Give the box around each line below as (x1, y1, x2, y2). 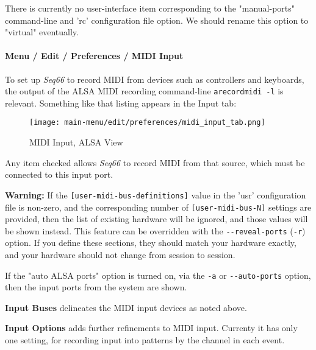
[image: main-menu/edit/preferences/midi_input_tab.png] (29, 118, 265, 127)
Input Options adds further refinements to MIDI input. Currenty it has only (5, 321, 298, 334)
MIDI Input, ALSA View (29, 136, 123, 149)
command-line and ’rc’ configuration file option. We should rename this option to (5, 13, 309, 26)
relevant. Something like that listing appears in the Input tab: (5, 96, 237, 109)
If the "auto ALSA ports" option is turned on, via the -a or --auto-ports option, (5, 268, 311, 281)
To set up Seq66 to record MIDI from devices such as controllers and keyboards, (5, 72, 304, 85)
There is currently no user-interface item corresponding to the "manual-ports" (5, 2, 295, 14)
